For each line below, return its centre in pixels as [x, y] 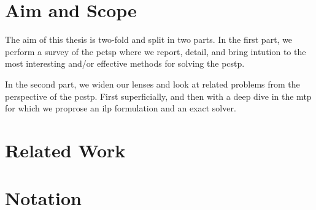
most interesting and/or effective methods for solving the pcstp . [125, 63]
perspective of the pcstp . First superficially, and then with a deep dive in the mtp [158, 96]
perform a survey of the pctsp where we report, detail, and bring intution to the [156, 51]
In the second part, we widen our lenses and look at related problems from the [152, 84]
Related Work [65, 150]
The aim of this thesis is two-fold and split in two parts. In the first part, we [149, 39]
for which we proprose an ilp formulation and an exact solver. [121, 108]
